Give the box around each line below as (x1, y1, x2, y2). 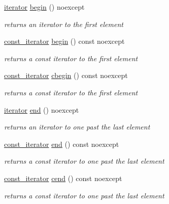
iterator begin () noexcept (4, 2, 85, 12)
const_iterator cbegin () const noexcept (4, 70, 128, 81)
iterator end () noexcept (4, 104, 79, 115)
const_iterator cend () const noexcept (4, 172, 122, 183)
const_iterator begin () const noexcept (4, 36, 125, 46)
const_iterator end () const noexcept (4, 138, 119, 149)
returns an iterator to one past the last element (4, 121, 150, 132)
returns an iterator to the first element (4, 18, 123, 29)
